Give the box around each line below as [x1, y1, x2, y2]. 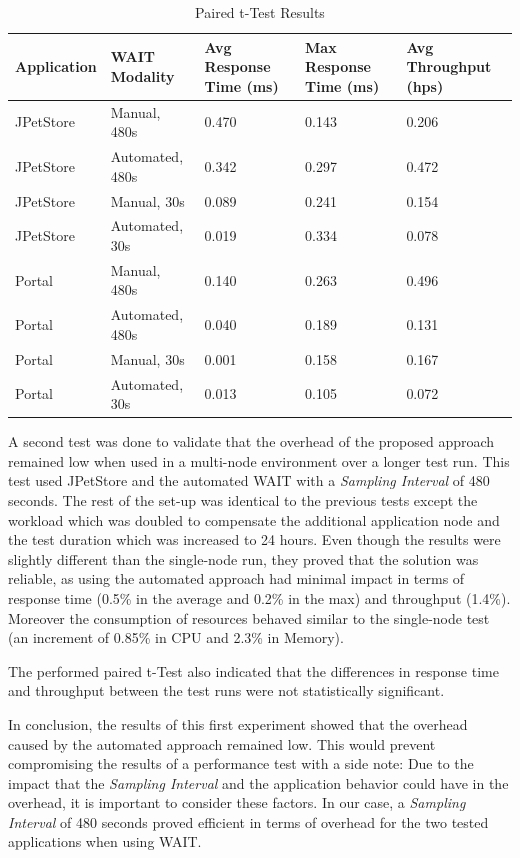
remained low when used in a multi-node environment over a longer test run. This [8, 450, 510, 471]
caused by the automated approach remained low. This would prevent [8, 733, 436, 754]
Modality [110, 65, 175, 86]
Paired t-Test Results [195, 2, 325, 22]
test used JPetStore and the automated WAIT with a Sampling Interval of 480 [8, 470, 490, 491]
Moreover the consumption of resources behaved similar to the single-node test [8, 607, 490, 628]
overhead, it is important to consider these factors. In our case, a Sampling [8, 792, 466, 813]
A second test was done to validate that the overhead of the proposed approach [8, 431, 495, 452]
